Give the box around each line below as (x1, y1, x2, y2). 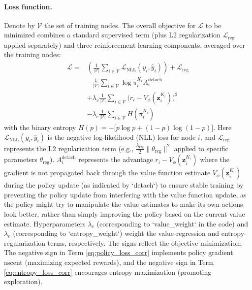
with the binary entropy (4, 122, 76, 132)
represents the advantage (78, 154, 153, 164)
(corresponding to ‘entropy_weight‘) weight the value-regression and (13, 228, 220, 238)
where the (200, 154, 230, 164)
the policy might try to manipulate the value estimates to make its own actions (4, 199, 243, 209)
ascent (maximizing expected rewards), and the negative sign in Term (4, 257, 214, 267)
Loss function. (4, 1, 52, 11)
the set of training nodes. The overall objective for (44, 20, 196, 30)
